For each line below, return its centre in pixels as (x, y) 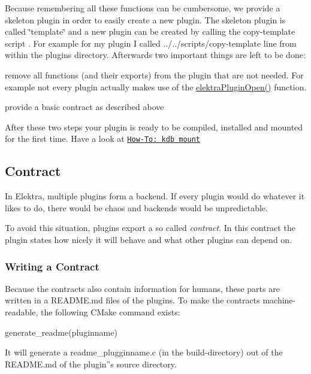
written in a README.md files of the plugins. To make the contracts (132, 300)
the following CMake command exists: (110, 311)
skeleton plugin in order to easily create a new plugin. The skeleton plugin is (145, 19)
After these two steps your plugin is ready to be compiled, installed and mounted (154, 127)
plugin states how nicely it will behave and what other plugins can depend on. (149, 239)
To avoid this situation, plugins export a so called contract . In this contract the (150, 228)
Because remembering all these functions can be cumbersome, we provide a (143, 8)
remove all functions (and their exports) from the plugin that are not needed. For (154, 75)
